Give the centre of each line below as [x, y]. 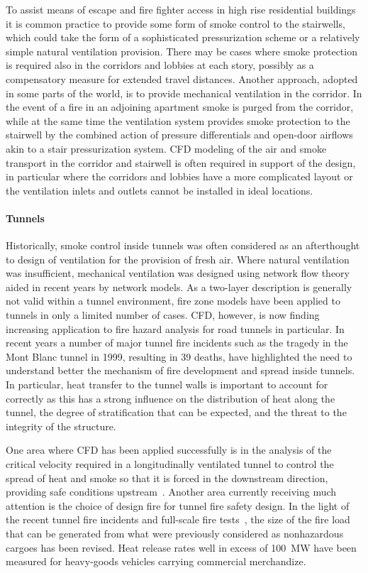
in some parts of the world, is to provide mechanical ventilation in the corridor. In [184, 93]
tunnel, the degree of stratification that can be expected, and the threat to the [176, 412]
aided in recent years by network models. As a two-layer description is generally [179, 286]
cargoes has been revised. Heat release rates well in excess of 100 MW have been [181, 547]
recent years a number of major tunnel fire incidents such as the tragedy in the [177, 343]
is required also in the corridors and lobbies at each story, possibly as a [160, 65]
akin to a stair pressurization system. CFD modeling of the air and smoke [166, 148]
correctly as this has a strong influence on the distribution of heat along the [171, 398]
